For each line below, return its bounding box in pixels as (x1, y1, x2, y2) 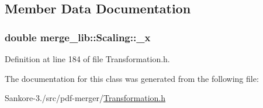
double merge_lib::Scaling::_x (5, 30, 151, 44)
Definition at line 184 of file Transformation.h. (5, 53, 170, 64)
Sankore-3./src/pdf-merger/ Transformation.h (5, 92, 165, 104)
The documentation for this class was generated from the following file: (5, 72, 259, 84)
